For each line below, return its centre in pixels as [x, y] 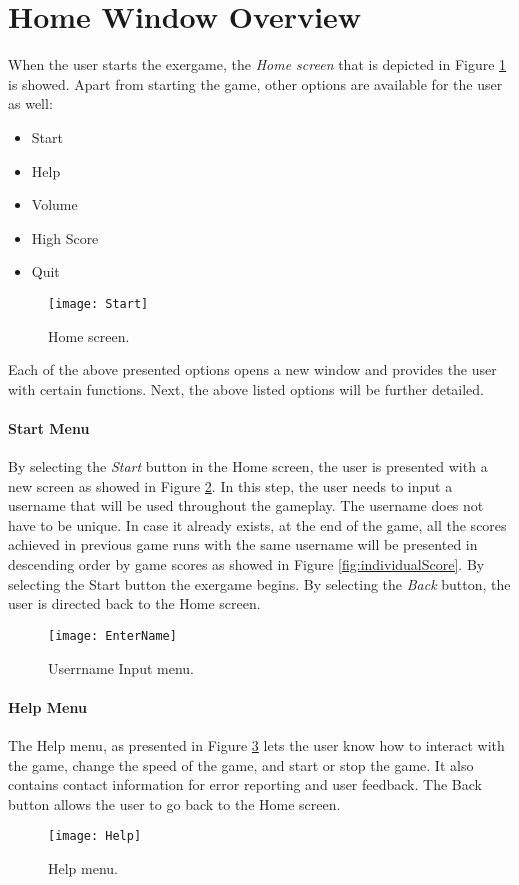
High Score [65, 237]
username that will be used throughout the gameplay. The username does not [246, 505]
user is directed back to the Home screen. [134, 603]
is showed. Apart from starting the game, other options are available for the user [255, 83]
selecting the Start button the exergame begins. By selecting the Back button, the [259, 583]
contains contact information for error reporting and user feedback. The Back [245, 784]
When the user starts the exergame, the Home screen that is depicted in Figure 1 [257, 64]
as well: [30, 103]
